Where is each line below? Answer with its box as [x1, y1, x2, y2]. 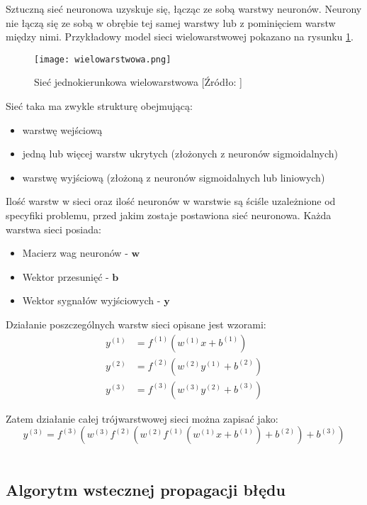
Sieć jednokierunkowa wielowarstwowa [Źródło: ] [34, 74, 242, 89]
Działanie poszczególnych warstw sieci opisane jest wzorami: [6, 316, 266, 331]
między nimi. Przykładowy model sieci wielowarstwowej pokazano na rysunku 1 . [6, 29, 354, 44]
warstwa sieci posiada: [6, 221, 101, 236]
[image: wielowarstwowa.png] [34, 54, 171, 65]
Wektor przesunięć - [22, 269, 109, 284]
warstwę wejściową [22, 122, 103, 137]
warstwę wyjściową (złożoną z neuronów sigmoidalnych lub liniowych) [22, 170, 325, 184]
